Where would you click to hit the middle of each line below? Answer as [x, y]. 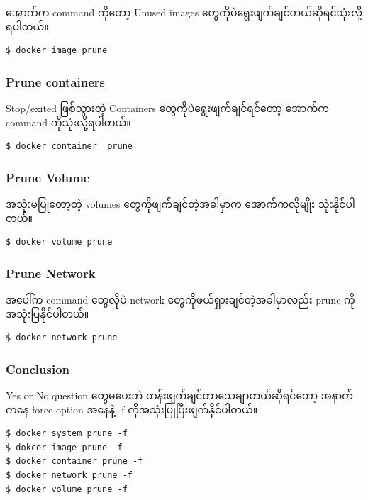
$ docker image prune [57, 51]
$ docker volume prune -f [67, 489]
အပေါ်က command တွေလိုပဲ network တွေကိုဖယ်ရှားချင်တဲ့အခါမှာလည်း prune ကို [180, 299]
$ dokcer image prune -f [64, 447]
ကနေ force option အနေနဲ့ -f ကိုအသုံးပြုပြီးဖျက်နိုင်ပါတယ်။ [132, 409]
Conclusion [38, 368]
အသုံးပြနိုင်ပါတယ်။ [48, 313]
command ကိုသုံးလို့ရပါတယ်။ [68, 122]
